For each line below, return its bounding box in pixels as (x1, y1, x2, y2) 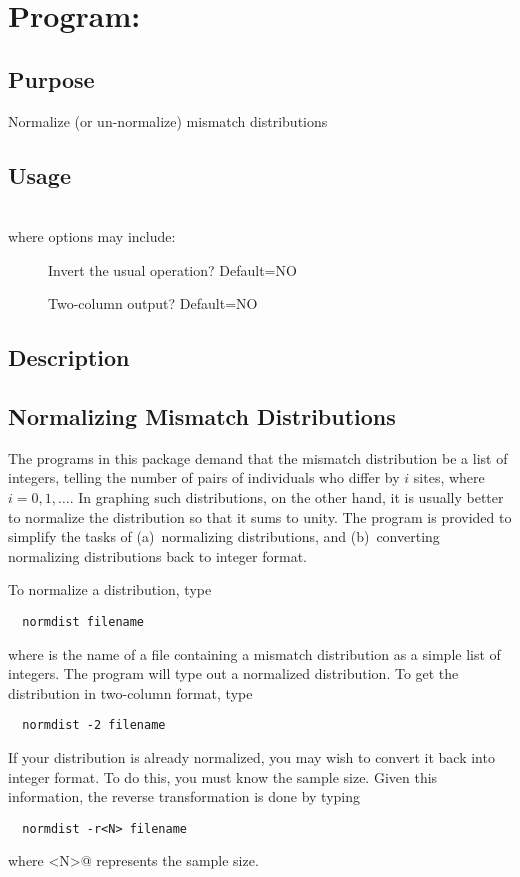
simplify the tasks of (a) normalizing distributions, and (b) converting (8, 526, 440, 547)
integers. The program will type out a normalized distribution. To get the (8, 663, 459, 684)
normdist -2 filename (22, 718, 166, 733)
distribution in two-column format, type (8, 682, 253, 703)
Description (8, 342, 130, 373)
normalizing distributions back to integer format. (8, 545, 308, 566)
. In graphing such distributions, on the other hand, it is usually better (69, 486, 504, 507)
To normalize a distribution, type (8, 579, 212, 600)
